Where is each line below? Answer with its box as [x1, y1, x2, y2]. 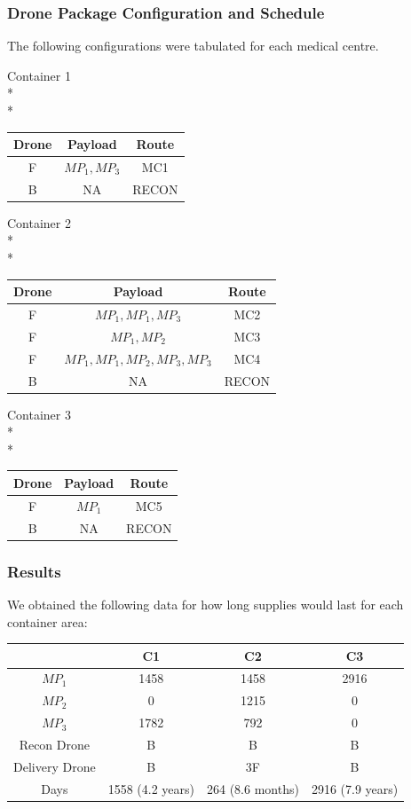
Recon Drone [19, 734, 90, 753]
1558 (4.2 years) [107, 779, 194, 797]
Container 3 [7, 404, 71, 423]
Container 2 [7, 213, 71, 232]
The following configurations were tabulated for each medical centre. [7, 36, 379, 55]
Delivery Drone [13, 757, 96, 775]
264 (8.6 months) [206, 779, 299, 797]
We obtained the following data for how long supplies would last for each [7, 594, 404, 613]
